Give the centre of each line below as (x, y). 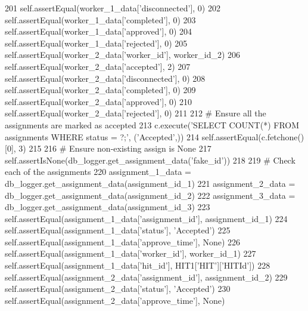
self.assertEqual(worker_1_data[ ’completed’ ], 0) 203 (100, 19)
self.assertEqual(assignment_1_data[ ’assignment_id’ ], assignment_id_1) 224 (146, 218)
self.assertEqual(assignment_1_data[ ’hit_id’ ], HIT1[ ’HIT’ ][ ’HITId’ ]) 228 (138, 265)
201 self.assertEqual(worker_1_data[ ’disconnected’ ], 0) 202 (113, 8)
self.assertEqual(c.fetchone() (253, 136)
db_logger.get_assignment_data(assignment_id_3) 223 (108, 207)
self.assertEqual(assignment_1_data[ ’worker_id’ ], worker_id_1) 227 (130, 253)
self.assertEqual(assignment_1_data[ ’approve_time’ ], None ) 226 (123, 241)
